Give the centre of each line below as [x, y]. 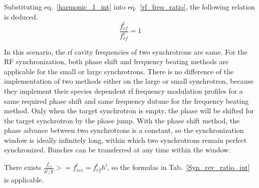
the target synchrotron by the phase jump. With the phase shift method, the [122, 120]
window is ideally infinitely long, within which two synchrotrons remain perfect [125, 140]
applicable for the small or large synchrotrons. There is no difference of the [119, 71]
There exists [23, 167]
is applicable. [24, 180]
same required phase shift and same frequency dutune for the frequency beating [126, 101]
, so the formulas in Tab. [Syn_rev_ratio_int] [179, 167]
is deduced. [21, 16]
